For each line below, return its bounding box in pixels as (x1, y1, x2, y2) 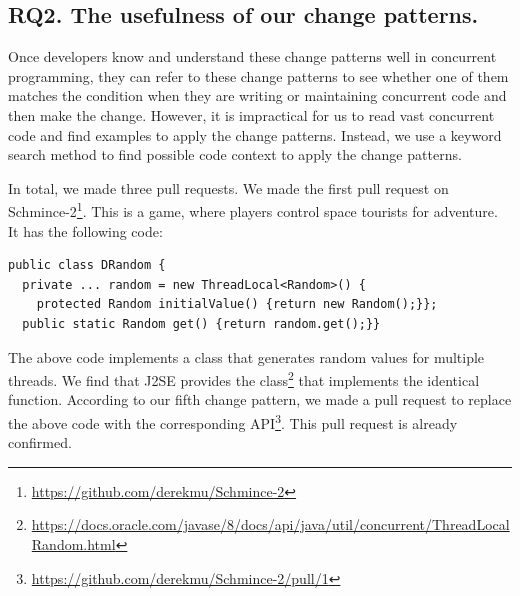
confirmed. (8, 432, 72, 453)
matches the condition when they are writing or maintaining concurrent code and (8, 85, 507, 106)
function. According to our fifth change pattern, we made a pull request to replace (8, 389, 512, 410)
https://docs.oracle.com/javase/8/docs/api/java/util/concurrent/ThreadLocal (31, 514, 510, 535)
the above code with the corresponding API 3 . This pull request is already (8, 410, 458, 433)
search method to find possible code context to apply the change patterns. (8, 144, 462, 165)
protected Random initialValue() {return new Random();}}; (36, 297, 438, 312)
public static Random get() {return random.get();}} (22, 316, 381, 331)
